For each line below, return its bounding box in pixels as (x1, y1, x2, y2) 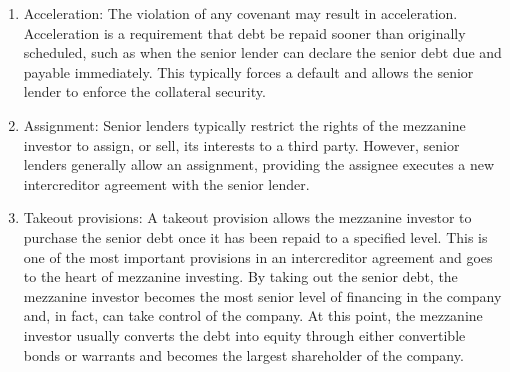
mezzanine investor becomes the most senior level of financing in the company (23, 285, 502, 306)
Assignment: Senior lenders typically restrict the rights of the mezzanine (23, 114, 466, 135)
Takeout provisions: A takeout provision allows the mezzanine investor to (23, 207, 472, 228)
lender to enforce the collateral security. (23, 81, 266, 102)
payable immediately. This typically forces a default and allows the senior (23, 61, 474, 82)
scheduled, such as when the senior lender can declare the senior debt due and (23, 42, 502, 63)
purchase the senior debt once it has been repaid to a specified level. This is (23, 226, 488, 247)
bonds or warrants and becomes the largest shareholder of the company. (23, 344, 464, 365)
